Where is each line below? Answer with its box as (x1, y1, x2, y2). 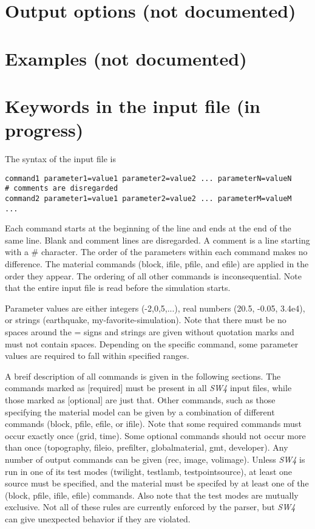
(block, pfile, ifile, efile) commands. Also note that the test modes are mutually (5, 488, 299, 501)
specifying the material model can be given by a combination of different (5, 405, 275, 418)
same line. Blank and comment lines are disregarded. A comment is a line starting (5, 233, 310, 246)
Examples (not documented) (5, 46, 247, 70)
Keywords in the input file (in (5, 93, 260, 118)
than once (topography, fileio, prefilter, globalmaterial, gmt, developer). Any (5, 441, 288, 454)
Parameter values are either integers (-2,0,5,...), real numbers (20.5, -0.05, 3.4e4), (5, 301, 305, 314)
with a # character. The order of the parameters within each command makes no (5, 245, 308, 258)
